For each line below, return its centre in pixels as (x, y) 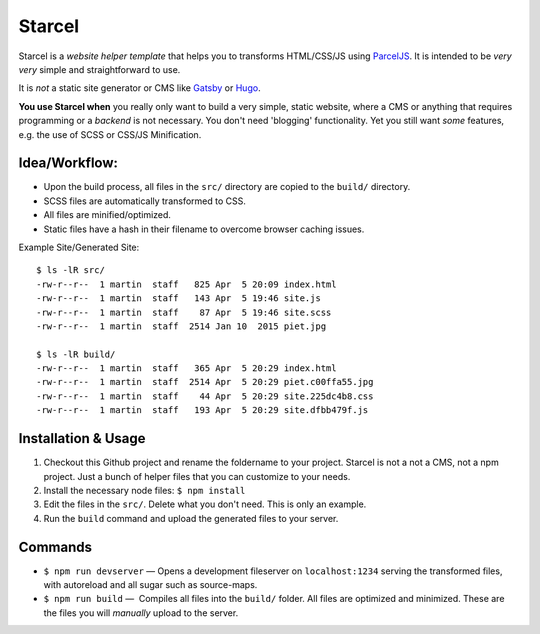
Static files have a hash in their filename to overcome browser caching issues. (204, 229)
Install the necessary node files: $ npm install (144, 490)
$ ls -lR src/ (70, 270)
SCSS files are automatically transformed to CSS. (145, 201)
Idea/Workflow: (68, 163)
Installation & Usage (82, 438)
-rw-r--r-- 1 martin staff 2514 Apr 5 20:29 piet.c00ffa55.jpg (205, 382)
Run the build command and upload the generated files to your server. (191, 518)
